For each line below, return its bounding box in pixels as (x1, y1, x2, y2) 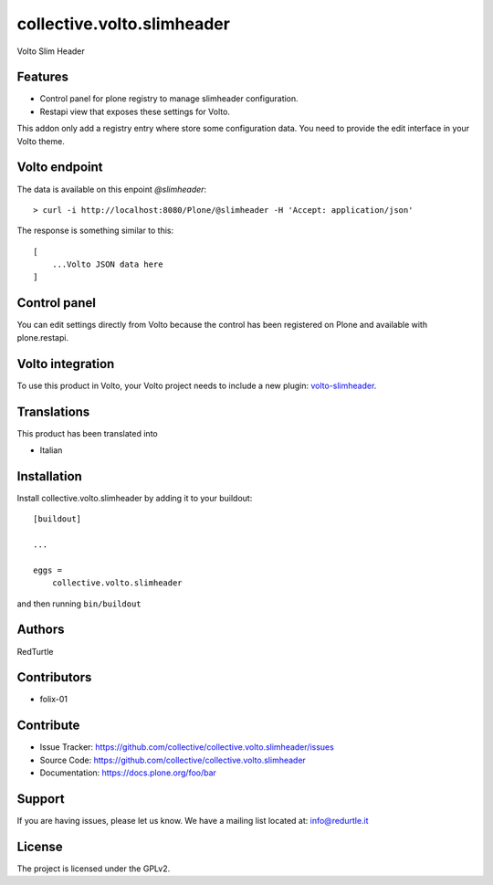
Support (16, 791, 65, 806)
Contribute (16, 718, 80, 733)
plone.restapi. (16, 332, 68, 342)
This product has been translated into (16, 427, 159, 438)
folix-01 (39, 694, 68, 705)
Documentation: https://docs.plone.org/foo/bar (39, 767, 216, 778)
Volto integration (16, 356, 115, 372)
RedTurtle (16, 646, 54, 657)
